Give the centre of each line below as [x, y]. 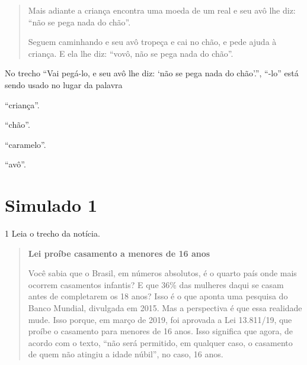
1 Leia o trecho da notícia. [52, 233]
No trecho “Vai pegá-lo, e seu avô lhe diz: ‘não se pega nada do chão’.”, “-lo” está [152, 73]
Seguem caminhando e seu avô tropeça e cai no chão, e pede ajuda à [152, 42]
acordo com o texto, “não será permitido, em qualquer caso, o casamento [160, 342]
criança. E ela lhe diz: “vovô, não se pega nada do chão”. [131, 53]
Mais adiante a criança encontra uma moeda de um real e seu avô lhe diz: [162, 10]
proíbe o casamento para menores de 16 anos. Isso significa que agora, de [161, 331]
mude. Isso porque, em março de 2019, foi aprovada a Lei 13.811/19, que [160, 319]
